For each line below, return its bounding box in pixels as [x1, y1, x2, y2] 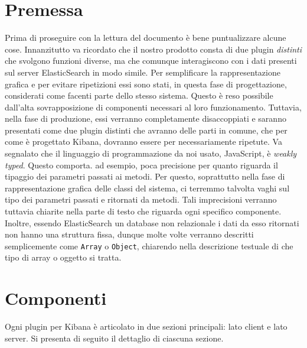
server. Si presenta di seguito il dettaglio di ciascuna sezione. [5, 331, 224, 344]
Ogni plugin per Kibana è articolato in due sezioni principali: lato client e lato [5, 320, 288, 333]
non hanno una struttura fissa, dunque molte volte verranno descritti [5, 228, 254, 240]
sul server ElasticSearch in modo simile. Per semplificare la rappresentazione [5, 66, 280, 78]
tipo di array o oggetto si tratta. [5, 251, 122, 264]
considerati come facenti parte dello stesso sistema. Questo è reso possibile [5, 89, 273, 102]
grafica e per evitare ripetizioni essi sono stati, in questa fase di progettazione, [5, 77, 287, 90]
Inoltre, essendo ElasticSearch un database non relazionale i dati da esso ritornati [5, 216, 299, 229]
